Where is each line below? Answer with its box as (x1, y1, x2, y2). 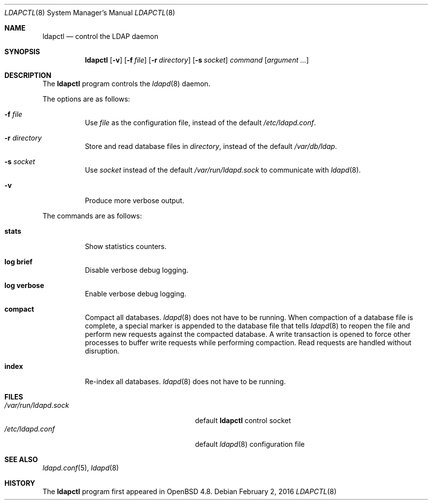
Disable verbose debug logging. (85, 266, 189, 274)
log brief (4, 257, 33, 266)
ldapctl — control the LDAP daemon (42, 32, 159, 40)
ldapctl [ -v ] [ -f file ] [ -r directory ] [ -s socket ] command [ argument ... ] (85, 56, 309, 64)
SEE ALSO (4, 455, 38, 464)
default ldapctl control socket (195, 416, 291, 425)
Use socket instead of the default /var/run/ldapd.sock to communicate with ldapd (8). (85, 166, 361, 174)
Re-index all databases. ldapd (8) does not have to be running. (85, 377, 286, 386)
